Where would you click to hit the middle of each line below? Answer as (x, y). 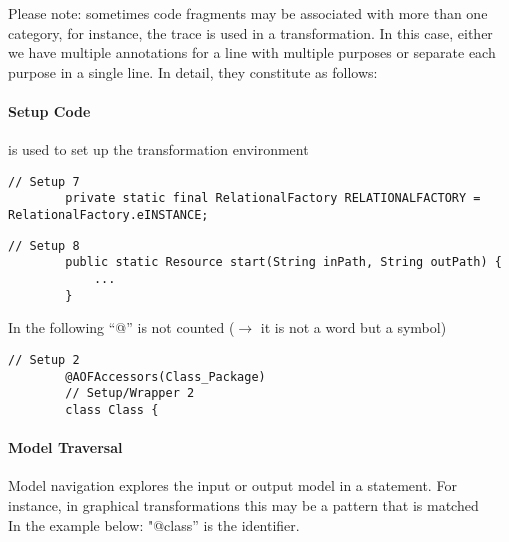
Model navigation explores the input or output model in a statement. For (232, 485)
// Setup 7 (44, 181)
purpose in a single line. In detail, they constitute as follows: (193, 71)
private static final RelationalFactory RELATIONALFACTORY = (273, 198)
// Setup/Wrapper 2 (130, 393)
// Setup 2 (44, 359)
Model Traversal (65, 447)
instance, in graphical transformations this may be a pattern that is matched (243, 504)
